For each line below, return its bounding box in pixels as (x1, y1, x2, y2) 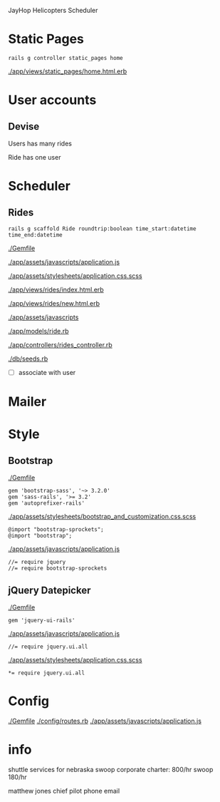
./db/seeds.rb (8, 354, 48, 363)
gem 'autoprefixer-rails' (8, 500, 85, 507)
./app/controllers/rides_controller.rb (8, 340, 112, 349)
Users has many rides (8, 139, 72, 148)
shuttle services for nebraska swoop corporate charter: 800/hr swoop (8, 765, 214, 773)
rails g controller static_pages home (8, 54, 123, 61)
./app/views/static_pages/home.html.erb (8, 67, 127, 76)
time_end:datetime (8, 231, 63, 238)
